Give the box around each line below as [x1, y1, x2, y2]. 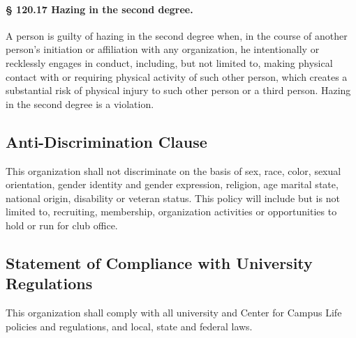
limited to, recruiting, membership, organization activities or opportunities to [6, 204, 337, 219]
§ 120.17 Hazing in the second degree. [6, 1, 193, 16]
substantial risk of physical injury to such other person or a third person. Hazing [6, 83, 351, 98]
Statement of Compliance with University [6, 252, 313, 273]
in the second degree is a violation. [6, 96, 154, 111]
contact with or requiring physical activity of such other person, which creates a [6, 69, 348, 84]
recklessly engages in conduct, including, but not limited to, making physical [6, 55, 333, 70]
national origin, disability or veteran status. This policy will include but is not [6, 190, 340, 205]
